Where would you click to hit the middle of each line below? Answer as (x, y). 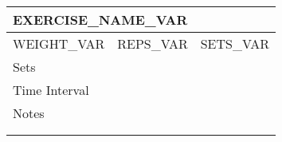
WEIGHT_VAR (59, 43)
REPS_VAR (153, 43)
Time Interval (51, 90)
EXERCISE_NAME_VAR (100, 20)
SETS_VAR (235, 43)
